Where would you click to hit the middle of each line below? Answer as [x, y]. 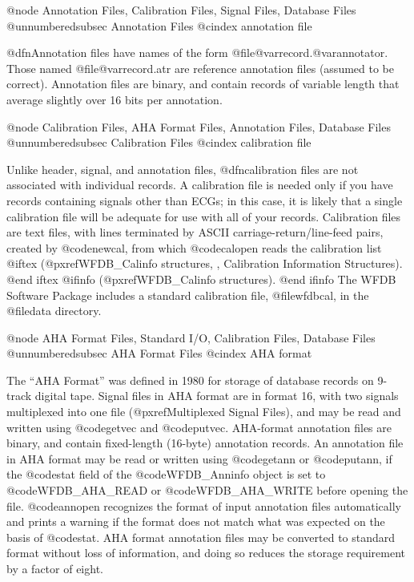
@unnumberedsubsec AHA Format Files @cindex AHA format [159, 353]
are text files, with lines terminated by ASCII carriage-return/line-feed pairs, [195, 232]
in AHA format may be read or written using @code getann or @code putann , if [199, 458]
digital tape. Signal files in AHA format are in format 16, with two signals [217, 396]
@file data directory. [54, 311]
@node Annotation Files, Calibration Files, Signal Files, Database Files [181, 10]
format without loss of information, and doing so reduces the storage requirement [206, 553]
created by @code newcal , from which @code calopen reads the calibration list [194, 247]
